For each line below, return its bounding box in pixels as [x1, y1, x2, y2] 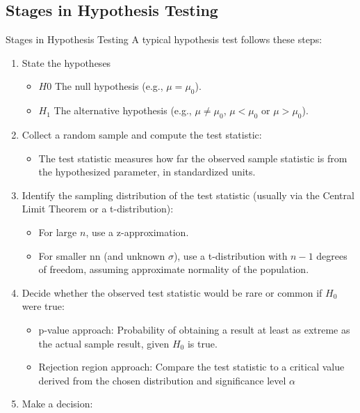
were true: [22, 299, 65, 313]
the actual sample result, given [38, 336, 170, 350]
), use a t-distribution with [173, 248, 288, 263]
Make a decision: [22, 396, 93, 411]
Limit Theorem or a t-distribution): [22, 201, 174, 216]
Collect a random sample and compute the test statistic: [22, 127, 262, 141]
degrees [316, 248, 347, 263]
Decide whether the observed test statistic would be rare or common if [22, 285, 322, 299]
